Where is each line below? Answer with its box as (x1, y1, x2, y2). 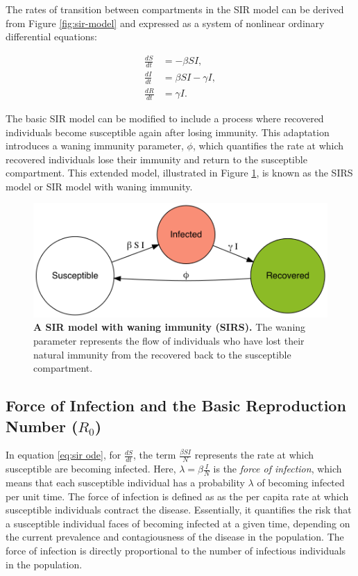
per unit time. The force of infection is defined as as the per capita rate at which (6, 488, 349, 503)
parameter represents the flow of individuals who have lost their (33, 334, 305, 348)
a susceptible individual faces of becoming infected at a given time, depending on (6, 516, 350, 530)
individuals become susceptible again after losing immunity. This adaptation (6, 124, 330, 139)
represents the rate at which (194, 447, 314, 462)
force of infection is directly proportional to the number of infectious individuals (6, 543, 346, 558)
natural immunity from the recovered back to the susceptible (33, 347, 291, 361)
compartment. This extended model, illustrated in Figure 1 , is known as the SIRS (6, 165, 353, 180)
